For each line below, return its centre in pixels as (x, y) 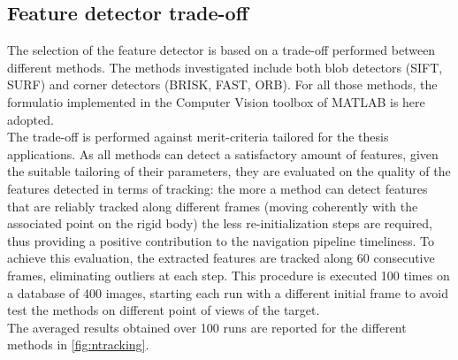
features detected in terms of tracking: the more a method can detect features (218, 188)
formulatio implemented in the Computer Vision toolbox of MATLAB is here (216, 101)
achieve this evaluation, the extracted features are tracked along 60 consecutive (221, 258)
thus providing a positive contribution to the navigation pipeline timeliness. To (221, 240)
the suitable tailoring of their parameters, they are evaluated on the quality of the (229, 171)
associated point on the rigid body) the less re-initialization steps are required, (220, 223)
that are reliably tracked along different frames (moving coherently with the (213, 206)
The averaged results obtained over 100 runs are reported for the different (207, 327)
